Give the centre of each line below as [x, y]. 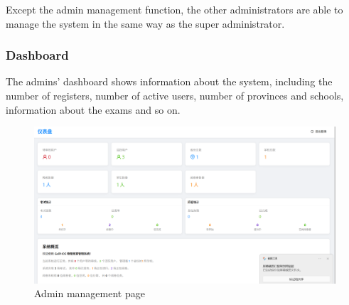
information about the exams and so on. [93, 109]
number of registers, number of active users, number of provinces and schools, [175, 95]
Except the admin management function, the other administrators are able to [174, 9]
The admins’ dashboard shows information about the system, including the [169, 81]
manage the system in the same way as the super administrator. [145, 23]
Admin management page [90, 293]
